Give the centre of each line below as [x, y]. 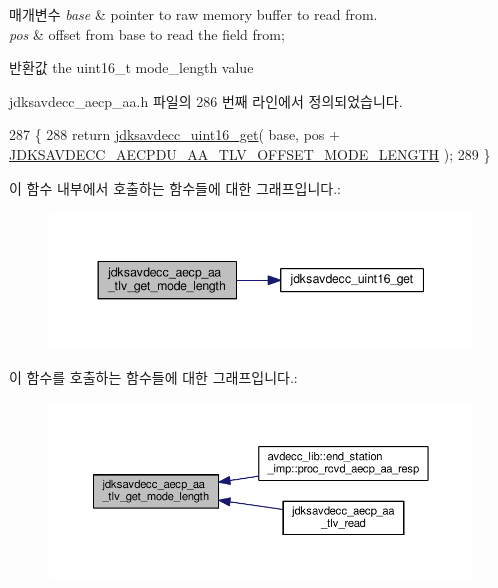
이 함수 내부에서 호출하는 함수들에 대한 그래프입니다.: [175, 187]
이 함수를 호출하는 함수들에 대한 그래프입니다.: [153, 376]
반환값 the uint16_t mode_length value [131, 67]
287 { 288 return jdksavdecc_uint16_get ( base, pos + [174, 134]
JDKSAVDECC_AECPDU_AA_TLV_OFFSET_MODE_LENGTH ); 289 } [250, 153]
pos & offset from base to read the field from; [147, 33]
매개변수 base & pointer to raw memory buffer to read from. [193, 14]
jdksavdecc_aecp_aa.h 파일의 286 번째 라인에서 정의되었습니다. [206, 100]
